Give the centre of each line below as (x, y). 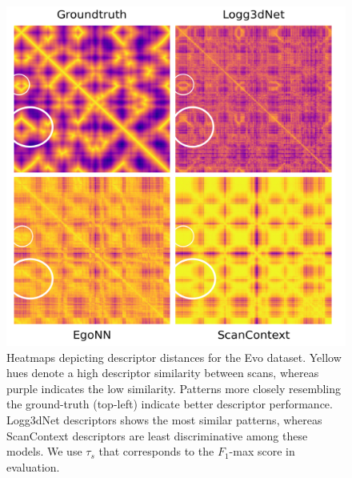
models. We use (44, 451)
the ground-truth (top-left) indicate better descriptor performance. (170, 404)
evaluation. (33, 466)
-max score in (262, 451)
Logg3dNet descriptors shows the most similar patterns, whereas (164, 419)
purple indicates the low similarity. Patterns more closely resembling (174, 388)
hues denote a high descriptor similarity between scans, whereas (163, 373)
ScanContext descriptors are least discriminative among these (157, 435)
